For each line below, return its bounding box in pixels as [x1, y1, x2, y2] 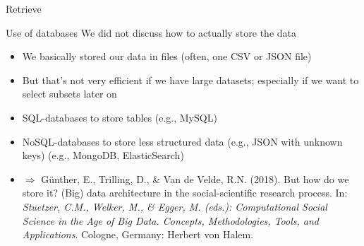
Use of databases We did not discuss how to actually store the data [6, 25, 296, 40]
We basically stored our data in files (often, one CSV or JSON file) [22, 49, 312, 64]
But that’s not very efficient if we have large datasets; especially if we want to [22, 72, 359, 87]
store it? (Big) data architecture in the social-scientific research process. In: [22, 185, 348, 200]
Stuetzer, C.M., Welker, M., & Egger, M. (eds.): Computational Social [22, 199, 327, 213]
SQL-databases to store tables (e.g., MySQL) [22, 110, 217, 124]
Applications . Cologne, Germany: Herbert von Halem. [22, 227, 254, 242]
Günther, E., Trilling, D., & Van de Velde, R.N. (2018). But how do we [41, 171, 349, 186]
